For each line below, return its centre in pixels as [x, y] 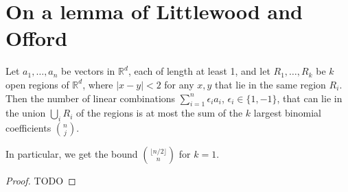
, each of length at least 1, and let [199, 71]
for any [179, 84]
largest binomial [287, 113]
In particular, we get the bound [72, 154]
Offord [37, 38]
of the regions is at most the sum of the [159, 113]
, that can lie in [310, 98]
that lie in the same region [270, 84]
